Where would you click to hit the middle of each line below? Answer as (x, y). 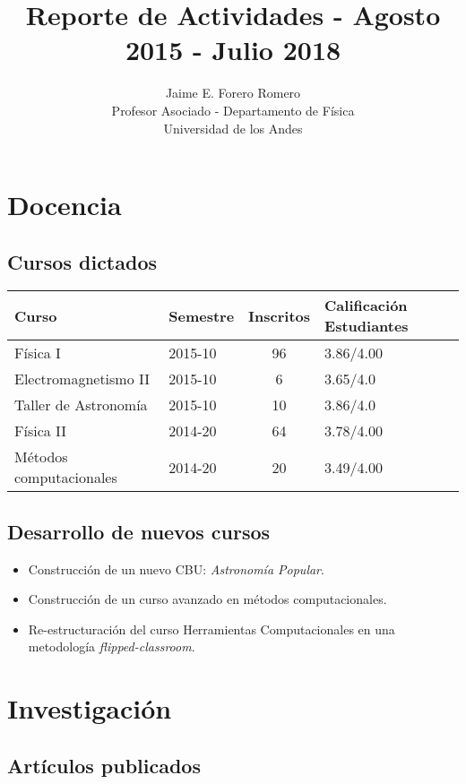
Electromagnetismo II (82, 379)
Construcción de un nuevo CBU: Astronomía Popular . (176, 569)
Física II (41, 431)
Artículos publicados (104, 765)
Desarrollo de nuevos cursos (139, 531)
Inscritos (280, 315)
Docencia (65, 205)
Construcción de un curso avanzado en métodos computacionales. (207, 599)
